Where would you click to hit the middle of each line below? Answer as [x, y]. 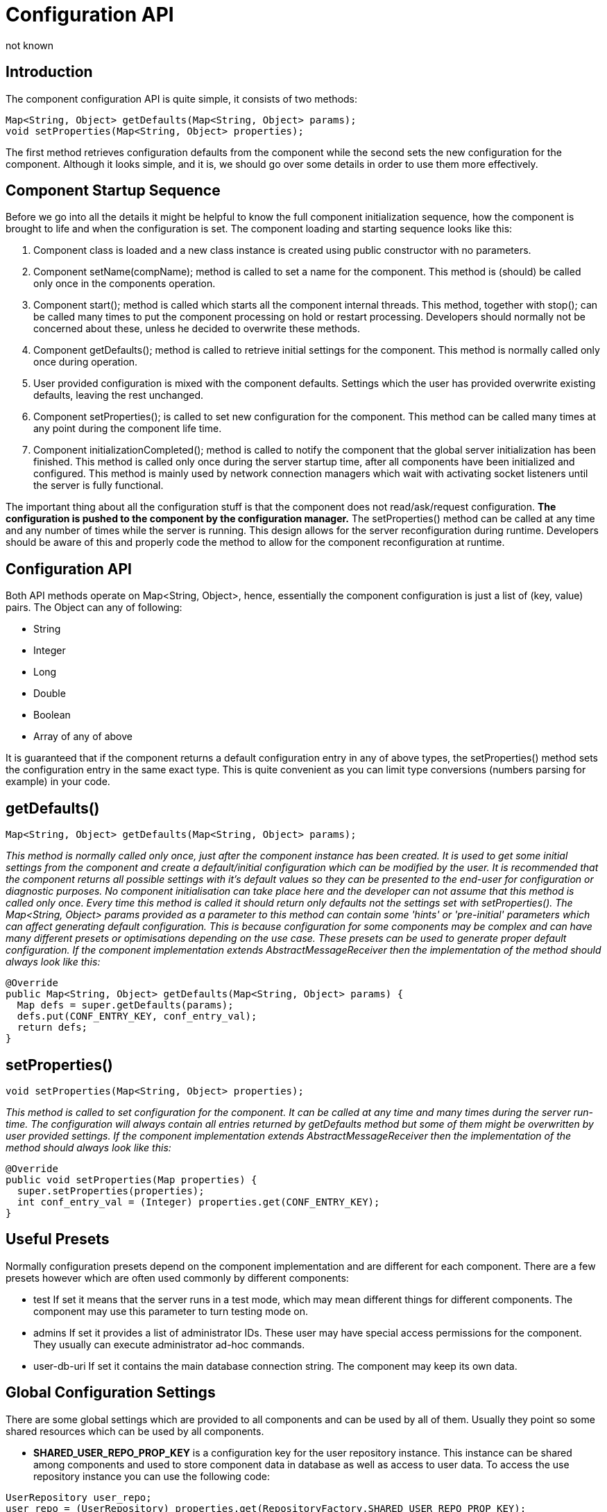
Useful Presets [58, 1239]
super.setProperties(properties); [111, 1191]
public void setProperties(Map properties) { [131, 1179]
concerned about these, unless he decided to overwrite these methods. [197, 329]
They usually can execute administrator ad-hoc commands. [169, 1344]
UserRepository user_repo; [79, 1497]
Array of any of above [83, 737]
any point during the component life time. [128, 429]
